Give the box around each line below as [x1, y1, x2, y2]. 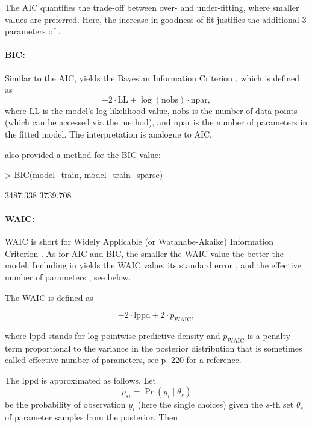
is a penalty [247, 329, 290, 341]
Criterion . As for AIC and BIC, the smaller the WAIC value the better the [5, 247, 284, 259]
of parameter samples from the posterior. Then [5, 411, 178, 423]
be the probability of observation [5, 398, 126, 411]
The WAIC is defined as [5, 291, 93, 303]
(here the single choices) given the [137, 398, 263, 411]
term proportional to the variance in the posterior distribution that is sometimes [5, 341, 302, 354]
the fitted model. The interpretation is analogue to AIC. [5, 127, 212, 140]
